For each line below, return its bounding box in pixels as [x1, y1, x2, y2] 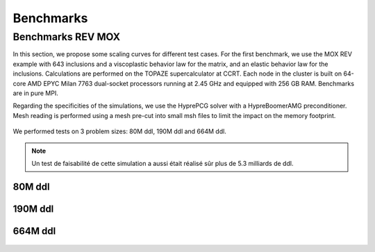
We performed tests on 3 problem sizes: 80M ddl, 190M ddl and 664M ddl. [12, 127, 227, 135]
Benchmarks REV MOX [12, 31, 121, 43]
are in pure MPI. [12, 89, 58, 97]
